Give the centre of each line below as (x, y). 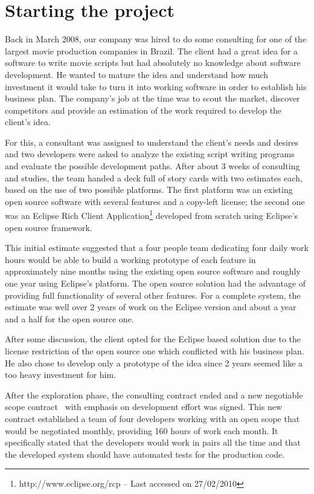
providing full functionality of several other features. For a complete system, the (153, 295)
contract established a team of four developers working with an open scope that (152, 418)
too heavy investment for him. (61, 375)
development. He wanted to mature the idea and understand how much (137, 74)
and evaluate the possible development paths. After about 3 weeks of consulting (152, 166)
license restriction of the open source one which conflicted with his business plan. (155, 351)
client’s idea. (28, 122)
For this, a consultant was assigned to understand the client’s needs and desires (152, 142)
